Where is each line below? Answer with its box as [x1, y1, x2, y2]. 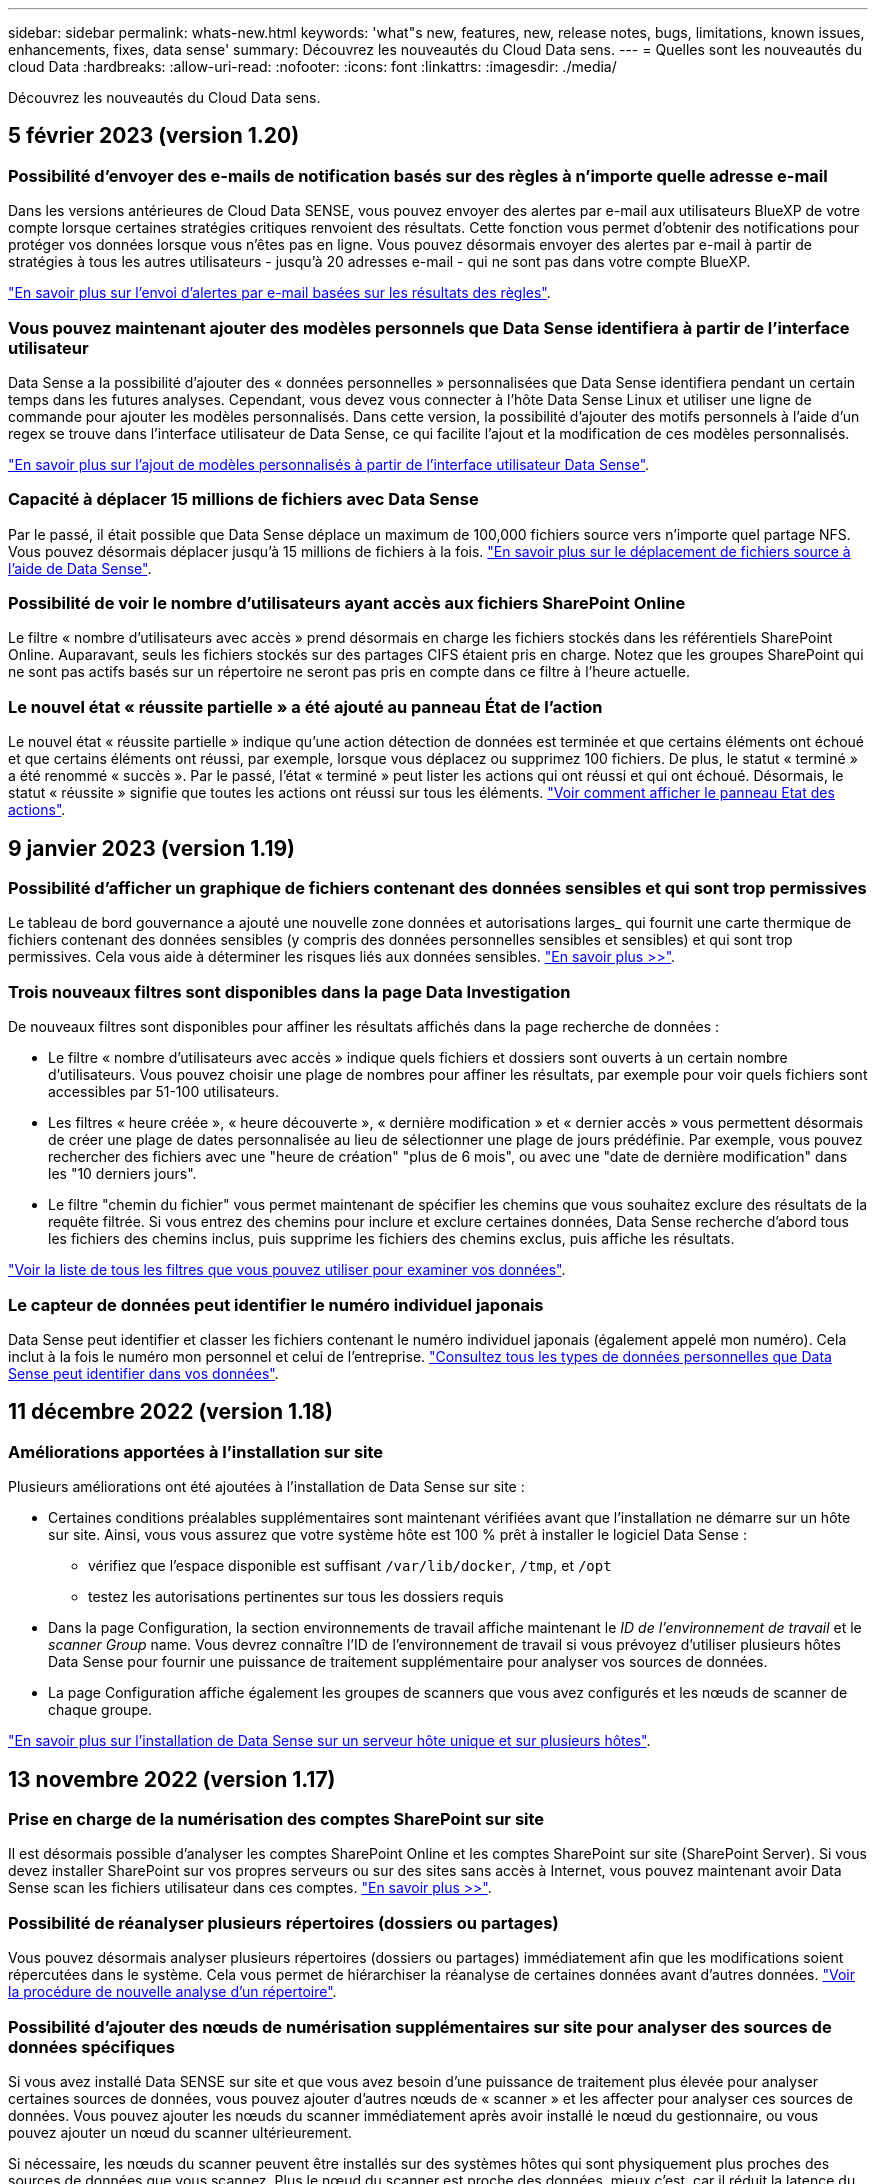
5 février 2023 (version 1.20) [8, 123, 300, 149]
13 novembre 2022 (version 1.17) [8, 1766, 336, 1792]
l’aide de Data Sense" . [8, 559, 152, 577]
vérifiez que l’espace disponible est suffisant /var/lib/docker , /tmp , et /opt [88, 1557, 612, 1575]
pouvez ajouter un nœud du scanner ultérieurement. [8, 2123, 353, 2141]
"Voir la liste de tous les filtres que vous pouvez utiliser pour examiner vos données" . [8, 1261, 566, 1279]
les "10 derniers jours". [48, 1165, 197, 1183]
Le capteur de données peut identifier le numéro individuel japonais [8, 1294, 544, 1315]
